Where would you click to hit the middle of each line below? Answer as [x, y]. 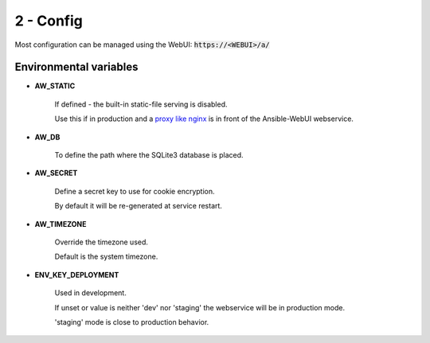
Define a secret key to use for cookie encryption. [135, 191]
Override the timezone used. [102, 242]
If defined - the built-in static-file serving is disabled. [141, 104]
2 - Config [49, 21]
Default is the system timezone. [106, 257]
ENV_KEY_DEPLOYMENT [77, 275]
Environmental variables [76, 67]
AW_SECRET [56, 173]
